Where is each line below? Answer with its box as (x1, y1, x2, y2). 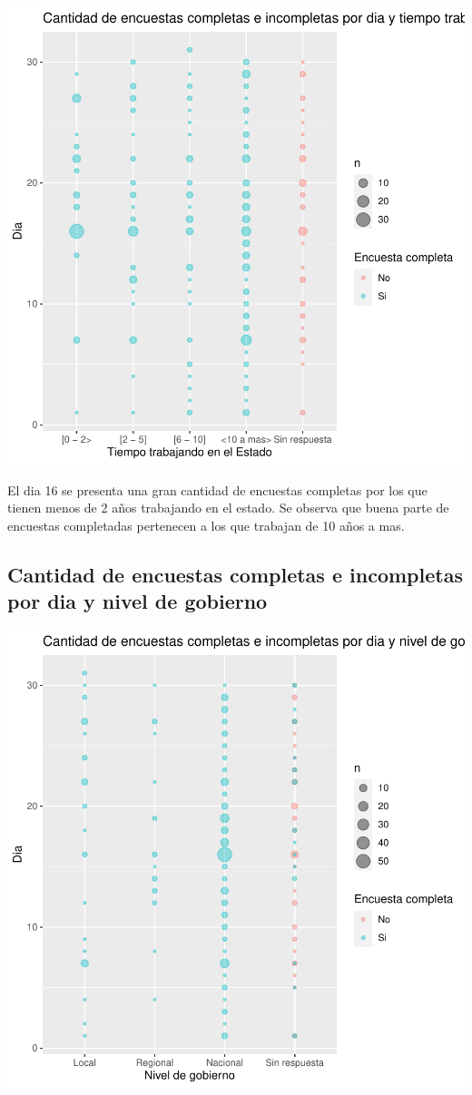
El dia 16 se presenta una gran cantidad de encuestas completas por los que (7, 480, 428, 499)
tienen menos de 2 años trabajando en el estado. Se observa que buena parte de (7, 498, 449, 517)
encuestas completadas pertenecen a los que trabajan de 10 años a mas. (7, 515, 405, 534)
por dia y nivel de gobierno (7, 587, 268, 615)
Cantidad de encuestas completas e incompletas (7, 560, 463, 588)
